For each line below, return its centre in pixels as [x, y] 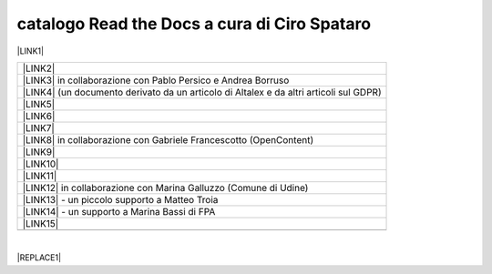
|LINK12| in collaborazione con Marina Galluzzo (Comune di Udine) [165, 188]
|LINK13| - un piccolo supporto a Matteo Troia [120, 199]
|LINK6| [39, 116]
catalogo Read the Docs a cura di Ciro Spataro [194, 24]
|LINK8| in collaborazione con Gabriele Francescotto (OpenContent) [168, 139]
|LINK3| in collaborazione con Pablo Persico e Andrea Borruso [156, 80]
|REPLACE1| [39, 258]
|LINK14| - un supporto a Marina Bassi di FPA [119, 211]
